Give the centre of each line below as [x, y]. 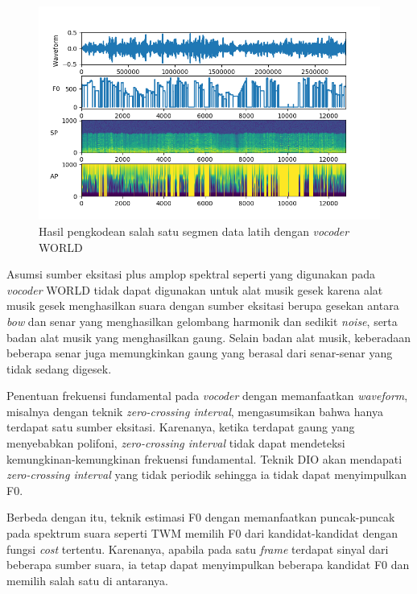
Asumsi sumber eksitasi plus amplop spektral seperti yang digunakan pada [191, 274]
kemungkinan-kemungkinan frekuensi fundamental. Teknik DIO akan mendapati [204, 458]
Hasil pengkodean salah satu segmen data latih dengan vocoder [194, 231]
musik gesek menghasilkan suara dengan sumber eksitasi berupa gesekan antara [203, 305]
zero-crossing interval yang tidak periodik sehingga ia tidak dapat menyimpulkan [207, 474]
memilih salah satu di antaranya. [87, 580]
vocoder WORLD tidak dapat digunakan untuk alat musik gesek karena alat [195, 289]
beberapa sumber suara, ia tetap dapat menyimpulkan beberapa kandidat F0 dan [208, 565]
